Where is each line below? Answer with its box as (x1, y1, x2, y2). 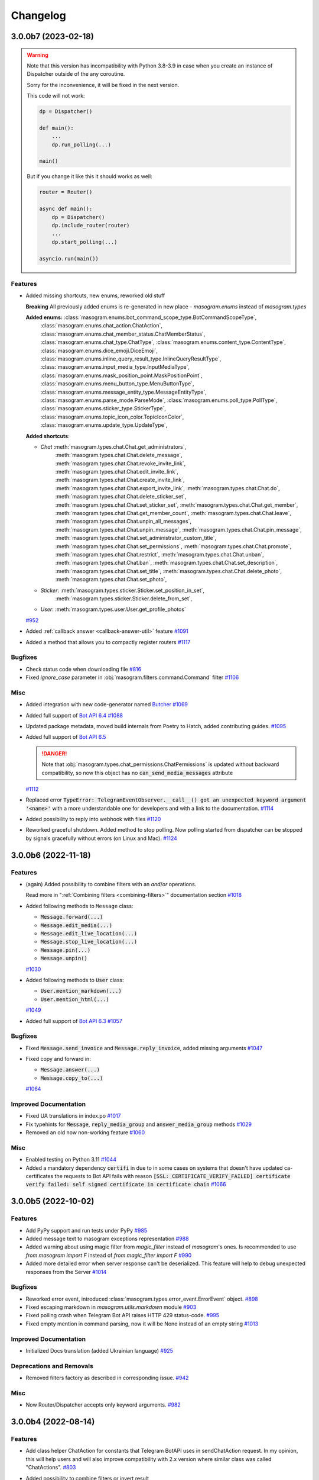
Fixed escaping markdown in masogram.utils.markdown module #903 (25, 1304, 197, 1311)
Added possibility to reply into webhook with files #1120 (25, 816, 161, 823)
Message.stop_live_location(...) (40, 938, 138, 945)
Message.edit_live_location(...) (40, 930, 138, 937)
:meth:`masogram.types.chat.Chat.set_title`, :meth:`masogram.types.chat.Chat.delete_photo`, (55, 567, 282, 574)
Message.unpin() (40, 955, 88, 962)
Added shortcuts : (25, 432, 70, 439)
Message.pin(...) (40, 947, 91, 953)
